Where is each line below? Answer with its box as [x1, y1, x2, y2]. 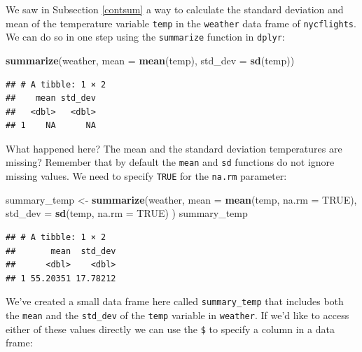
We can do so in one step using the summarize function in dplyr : [6, 29, 285, 44]
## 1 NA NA [6, 120, 96, 131]
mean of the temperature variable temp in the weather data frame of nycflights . [6, 15, 356, 30]
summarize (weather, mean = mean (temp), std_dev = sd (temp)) [6, 52, 295, 67]
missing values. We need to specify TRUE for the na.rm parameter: [6, 169, 287, 183]
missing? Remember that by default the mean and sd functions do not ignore [6, 155, 335, 169]
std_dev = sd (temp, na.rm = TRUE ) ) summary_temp [6, 206, 248, 220]
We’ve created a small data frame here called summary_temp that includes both [6, 294, 344, 309]
